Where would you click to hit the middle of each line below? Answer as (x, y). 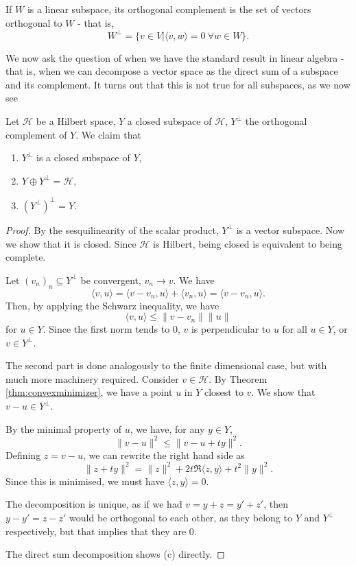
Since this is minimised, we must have (85, 481)
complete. (26, 257)
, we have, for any (167, 428)
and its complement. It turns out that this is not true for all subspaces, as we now (178, 84)
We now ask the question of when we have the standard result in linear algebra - (175, 57)
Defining (23, 455)
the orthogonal (276, 121)
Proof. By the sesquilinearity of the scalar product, (112, 229)
